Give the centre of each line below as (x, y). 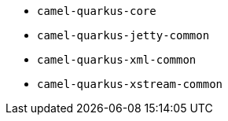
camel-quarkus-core (97, 11)
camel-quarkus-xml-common (117, 60)
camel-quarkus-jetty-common (123, 35)
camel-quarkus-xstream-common (130, 84)
